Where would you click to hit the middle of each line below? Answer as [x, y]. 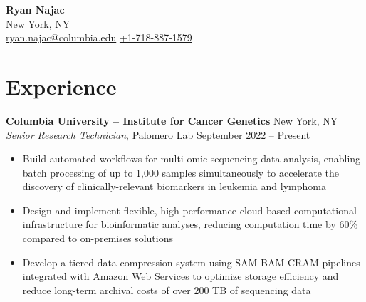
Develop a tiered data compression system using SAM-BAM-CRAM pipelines [191, 262]
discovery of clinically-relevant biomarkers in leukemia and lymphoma [174, 186]
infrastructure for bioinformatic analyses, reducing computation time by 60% [190, 224]
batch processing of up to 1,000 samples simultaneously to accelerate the [181, 172]
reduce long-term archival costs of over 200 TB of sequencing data [167, 290]
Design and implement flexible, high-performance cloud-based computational [189, 210]
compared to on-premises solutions [98, 238]
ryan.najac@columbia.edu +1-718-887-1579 [99, 37]
